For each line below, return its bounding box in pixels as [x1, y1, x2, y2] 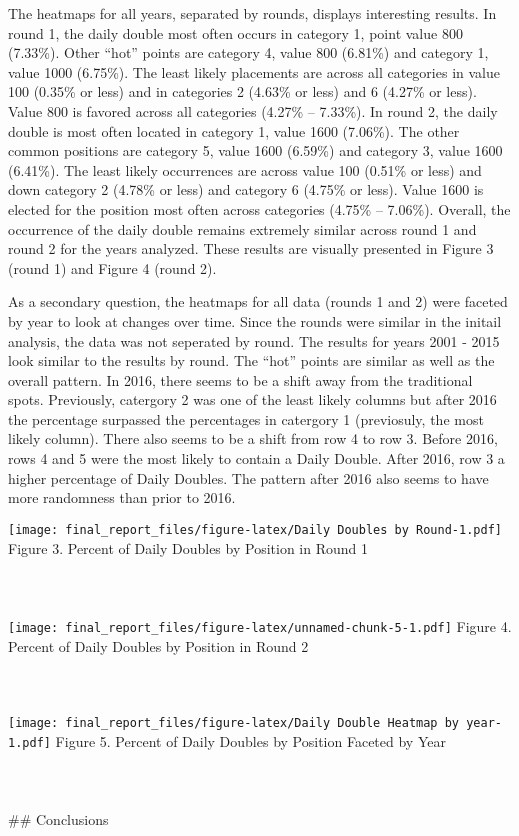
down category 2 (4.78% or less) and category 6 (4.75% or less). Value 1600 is [8, 179, 484, 200]
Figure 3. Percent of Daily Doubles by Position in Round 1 [8, 537, 368, 558]
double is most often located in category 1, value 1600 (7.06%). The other [8, 120, 460, 141]
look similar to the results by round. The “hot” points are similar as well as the [8, 350, 495, 371]
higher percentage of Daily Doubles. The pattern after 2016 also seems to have [8, 467, 489, 488]
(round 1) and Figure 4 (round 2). [8, 257, 217, 278]
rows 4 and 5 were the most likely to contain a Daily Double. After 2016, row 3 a [8, 448, 505, 469]
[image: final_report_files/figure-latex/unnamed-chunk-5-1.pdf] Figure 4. [8, 615, 512, 636]
